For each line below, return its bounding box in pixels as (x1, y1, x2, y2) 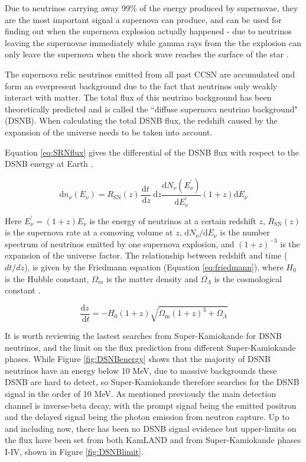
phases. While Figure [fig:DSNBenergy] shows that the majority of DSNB (5, 353, 271, 365)
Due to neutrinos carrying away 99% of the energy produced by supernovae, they (5, 2, 298, 14)
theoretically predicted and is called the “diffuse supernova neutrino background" (5, 102, 298, 115)
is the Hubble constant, (5, 272, 89, 285)
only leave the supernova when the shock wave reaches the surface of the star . (5, 48, 289, 60)
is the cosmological (214, 272, 282, 285)
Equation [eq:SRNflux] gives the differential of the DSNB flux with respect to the (5, 146, 300, 158)
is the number (220, 226, 270, 238)
